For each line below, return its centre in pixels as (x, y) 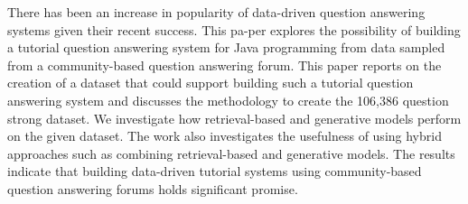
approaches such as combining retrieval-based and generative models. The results (231, 153)
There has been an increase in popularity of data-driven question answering (216, 12)
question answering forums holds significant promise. (153, 188)
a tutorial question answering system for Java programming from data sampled (226, 47)
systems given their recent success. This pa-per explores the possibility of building (234, 29)
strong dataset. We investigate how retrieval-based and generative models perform (234, 118)
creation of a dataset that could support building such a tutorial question (211, 83)
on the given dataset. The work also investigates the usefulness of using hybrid (225, 136)
